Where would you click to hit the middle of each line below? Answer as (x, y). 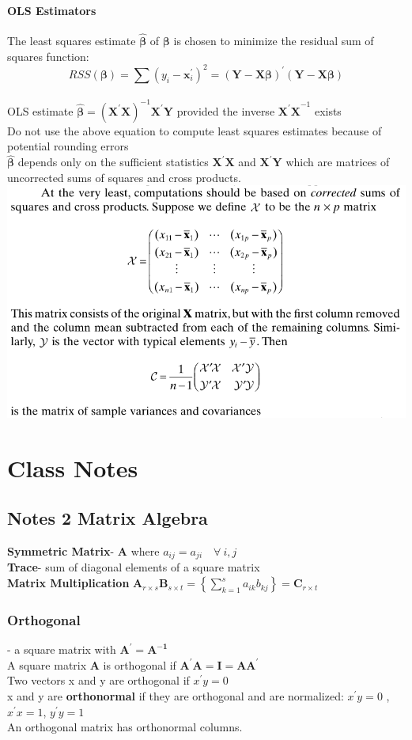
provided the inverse (226, 110)
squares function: (48, 56)
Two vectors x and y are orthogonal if (98, 680)
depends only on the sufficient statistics (113, 162)
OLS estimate (40, 110)
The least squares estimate (72, 41)
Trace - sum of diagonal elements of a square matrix (134, 567)
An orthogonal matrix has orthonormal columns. (125, 727)
